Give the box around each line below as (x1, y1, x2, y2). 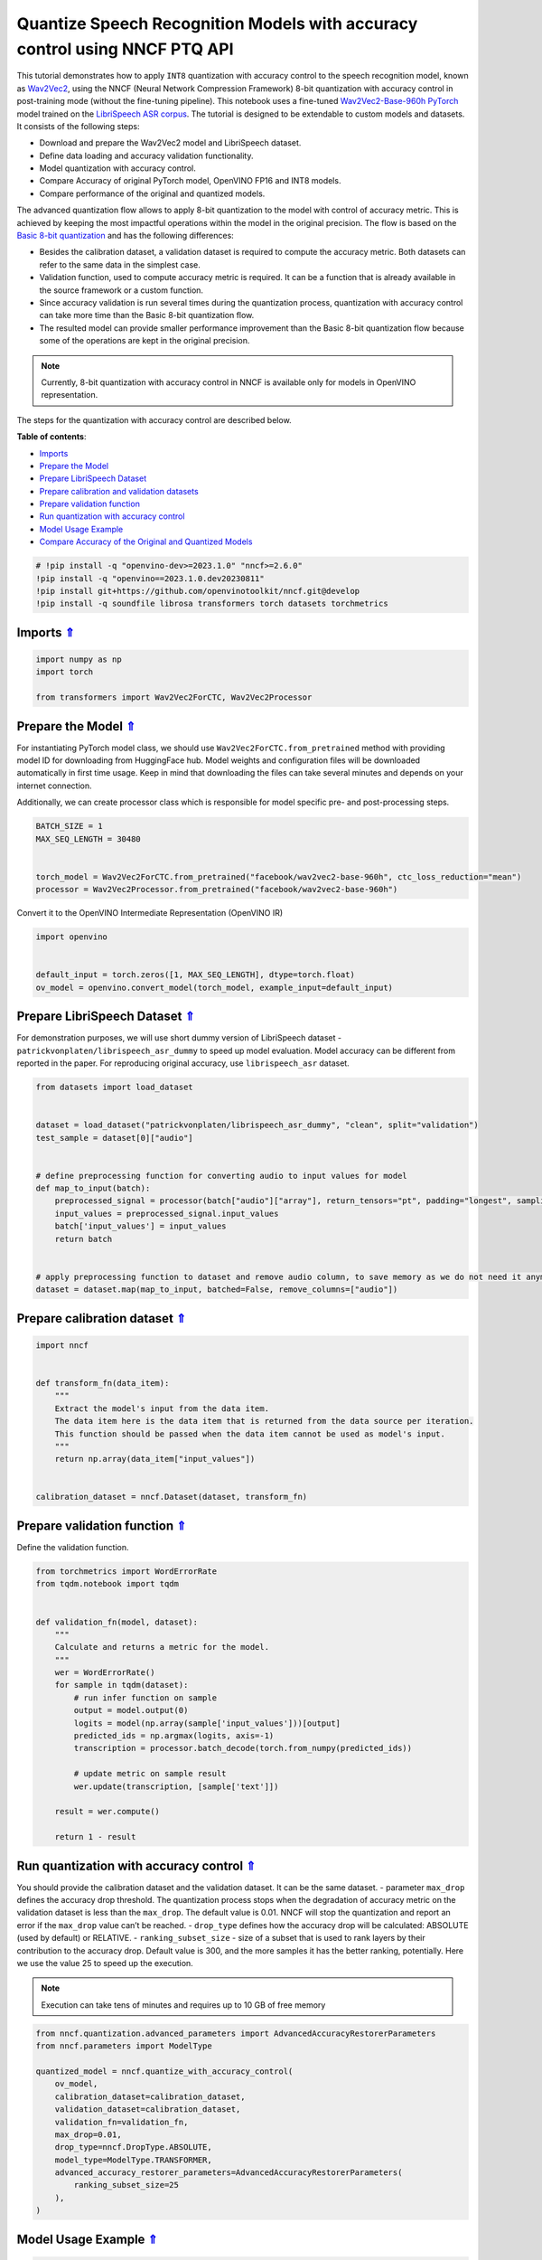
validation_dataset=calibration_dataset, (54, 2105, 241, 2114)
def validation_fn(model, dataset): (35, 1616, 199, 1627)
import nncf (35, 1340, 89, 1351)
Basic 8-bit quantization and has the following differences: (16, 231, 234, 241)
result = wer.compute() (54, 1806, 160, 1817)
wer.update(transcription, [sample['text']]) (73, 1781, 279, 1792)
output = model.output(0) (73, 1705, 189, 1716)
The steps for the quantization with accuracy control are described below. (16, 414, 293, 425)
